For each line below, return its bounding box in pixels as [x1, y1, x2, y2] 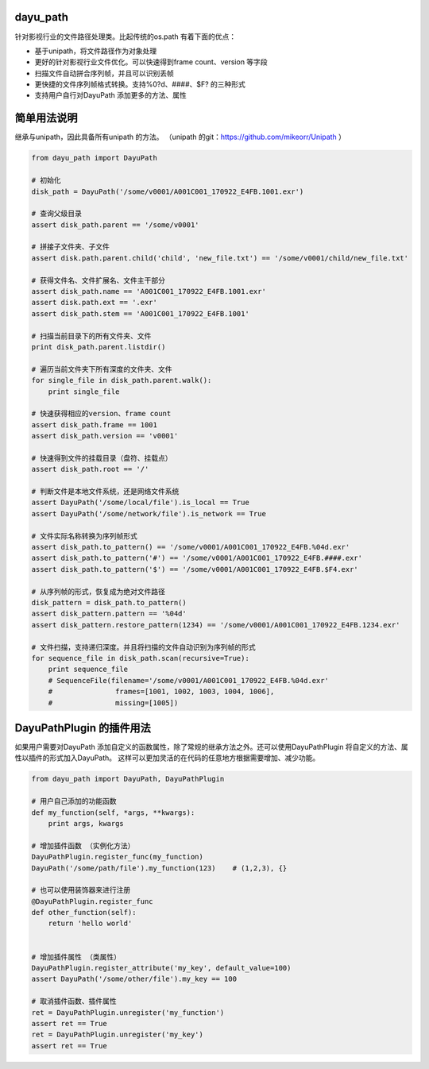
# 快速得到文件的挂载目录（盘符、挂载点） [31, 453, 172, 462]
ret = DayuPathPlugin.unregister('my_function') [31, 1008, 225, 1017]
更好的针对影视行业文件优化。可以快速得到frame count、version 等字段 [34, 57, 268, 67]
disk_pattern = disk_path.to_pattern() [31, 598, 187, 607]
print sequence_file [48, 665, 129, 674]
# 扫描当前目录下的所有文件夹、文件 [31, 331, 152, 341]
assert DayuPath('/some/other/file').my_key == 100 [31, 974, 238, 984]
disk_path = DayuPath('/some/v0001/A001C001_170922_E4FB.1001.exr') [31, 187, 304, 196]
